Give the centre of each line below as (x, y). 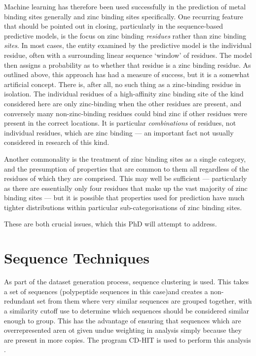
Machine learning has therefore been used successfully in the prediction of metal (125, 6)
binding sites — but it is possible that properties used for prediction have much (124, 198)
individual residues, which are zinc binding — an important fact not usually (119, 132)
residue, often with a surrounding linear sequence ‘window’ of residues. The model (128, 55)
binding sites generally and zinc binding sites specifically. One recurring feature (124, 16)
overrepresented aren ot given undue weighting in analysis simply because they (123, 330)
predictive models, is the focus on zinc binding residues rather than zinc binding (125, 35)
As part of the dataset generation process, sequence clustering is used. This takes (127, 282)
